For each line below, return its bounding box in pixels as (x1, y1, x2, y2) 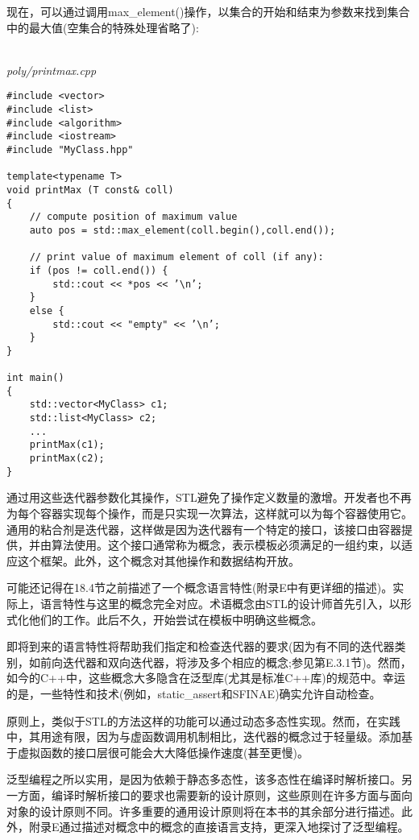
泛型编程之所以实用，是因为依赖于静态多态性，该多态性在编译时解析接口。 (6, 771, 401, 788)
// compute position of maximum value (29, 211, 238, 223)
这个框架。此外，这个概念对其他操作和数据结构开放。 (17, 552, 300, 569)
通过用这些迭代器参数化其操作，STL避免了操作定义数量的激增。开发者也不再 (6, 489, 412, 506)
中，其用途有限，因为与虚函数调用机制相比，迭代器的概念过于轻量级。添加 (6, 728, 401, 745)
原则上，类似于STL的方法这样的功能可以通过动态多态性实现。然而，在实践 (6, 712, 400, 729)
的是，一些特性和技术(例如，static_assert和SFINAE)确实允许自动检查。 (6, 685, 381, 701)
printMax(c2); (29, 453, 105, 465)
